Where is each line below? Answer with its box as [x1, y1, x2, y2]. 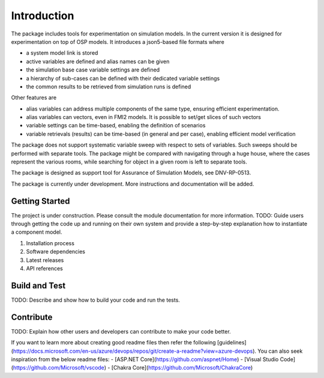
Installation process [26, 239, 75, 246]
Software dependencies [26, 248, 86, 255]
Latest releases [26, 256, 64, 264]
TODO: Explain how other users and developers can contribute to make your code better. [11, 328, 231, 335]
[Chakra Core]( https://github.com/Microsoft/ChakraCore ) [111, 364, 253, 371]
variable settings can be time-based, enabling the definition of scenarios [26, 122, 206, 129]
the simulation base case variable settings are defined [26, 66, 160, 73]
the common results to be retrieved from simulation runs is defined [26, 83, 191, 90]
